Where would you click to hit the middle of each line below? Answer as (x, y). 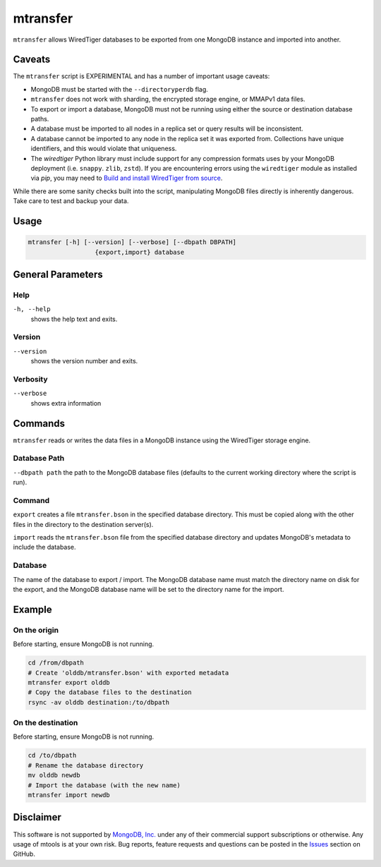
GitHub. (24, 854)
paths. (40, 119)
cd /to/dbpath (52, 756)
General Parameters (58, 274)
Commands (39, 423)
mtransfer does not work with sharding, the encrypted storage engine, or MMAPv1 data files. (168, 99)
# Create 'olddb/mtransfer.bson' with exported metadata (128, 673)
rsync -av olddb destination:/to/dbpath (98, 702)
